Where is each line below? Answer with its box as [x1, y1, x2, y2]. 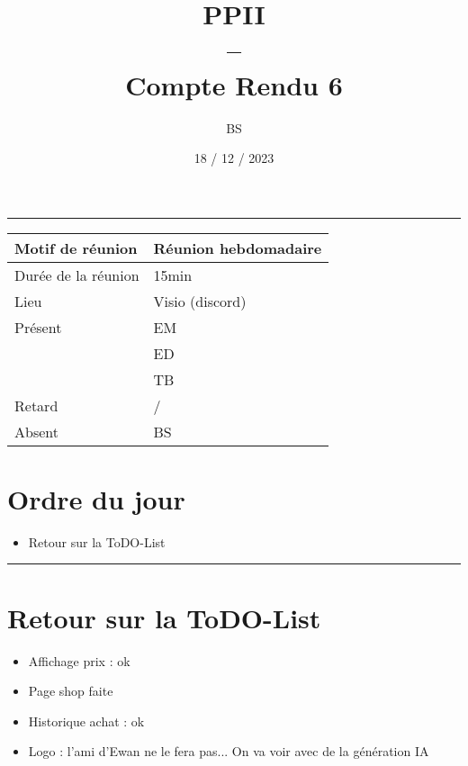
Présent [14, 316, 62, 338]
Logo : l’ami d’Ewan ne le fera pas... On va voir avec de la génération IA [28, 742, 429, 761]
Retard [14, 394, 58, 416]
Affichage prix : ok [28, 651, 130, 670]
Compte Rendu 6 [125, 66, 343, 103]
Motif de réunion [14, 237, 138, 258]
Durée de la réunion [14, 264, 139, 285]
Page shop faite [28, 681, 113, 700]
